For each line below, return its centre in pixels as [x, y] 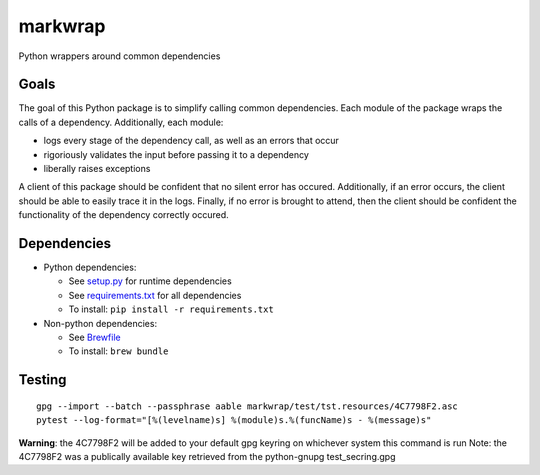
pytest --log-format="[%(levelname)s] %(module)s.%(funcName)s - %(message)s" [234, 420]
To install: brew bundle [118, 351]
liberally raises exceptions [97, 169]
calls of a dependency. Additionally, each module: [121, 122]
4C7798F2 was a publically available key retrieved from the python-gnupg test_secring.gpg [207, 457]
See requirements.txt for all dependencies [155, 295]
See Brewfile [94, 337]
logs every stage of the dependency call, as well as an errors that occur [191, 141]
